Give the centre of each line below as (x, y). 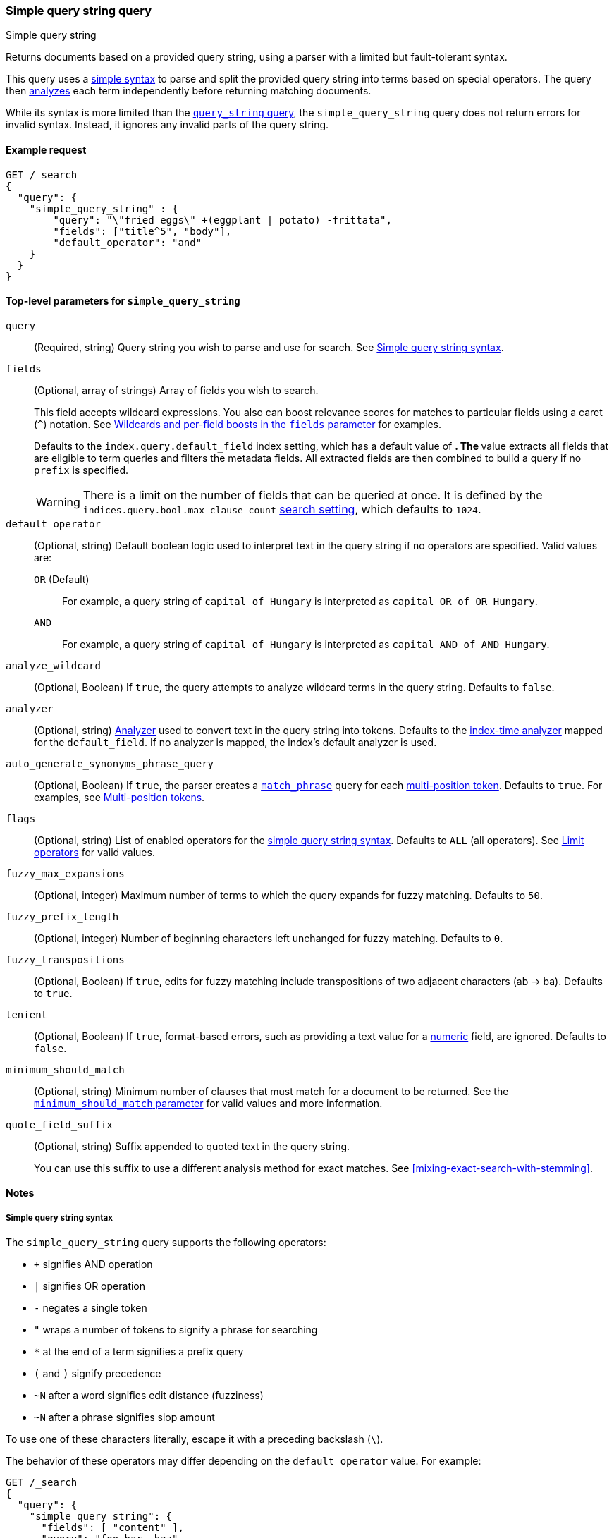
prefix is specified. (81, 470)
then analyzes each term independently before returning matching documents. (189, 91)
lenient (27, 1014)
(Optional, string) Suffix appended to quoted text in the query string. (192, 1146)
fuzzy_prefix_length (62, 916)
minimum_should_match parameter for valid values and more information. (208, 1103)
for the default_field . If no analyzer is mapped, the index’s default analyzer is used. (235, 742)
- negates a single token (91, 1308)
